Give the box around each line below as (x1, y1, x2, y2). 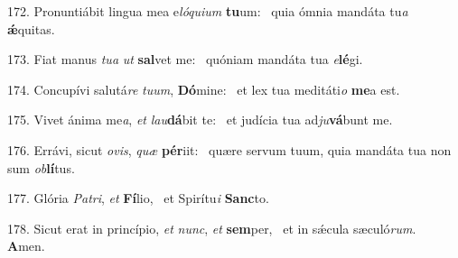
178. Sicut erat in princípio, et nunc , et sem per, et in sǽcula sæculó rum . (7, 218, 416, 237)
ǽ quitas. (7, 19, 55, 38)
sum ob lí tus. (7, 158, 75, 177)
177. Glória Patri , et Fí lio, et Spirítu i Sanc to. (7, 189, 269, 207)
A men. (7, 236, 45, 255)
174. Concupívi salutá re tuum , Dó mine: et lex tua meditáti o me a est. (7, 79, 400, 98)
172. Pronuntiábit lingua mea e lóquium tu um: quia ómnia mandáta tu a (7, 2, 408, 20)
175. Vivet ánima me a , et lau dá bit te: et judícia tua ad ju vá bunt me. (7, 110, 393, 129)
